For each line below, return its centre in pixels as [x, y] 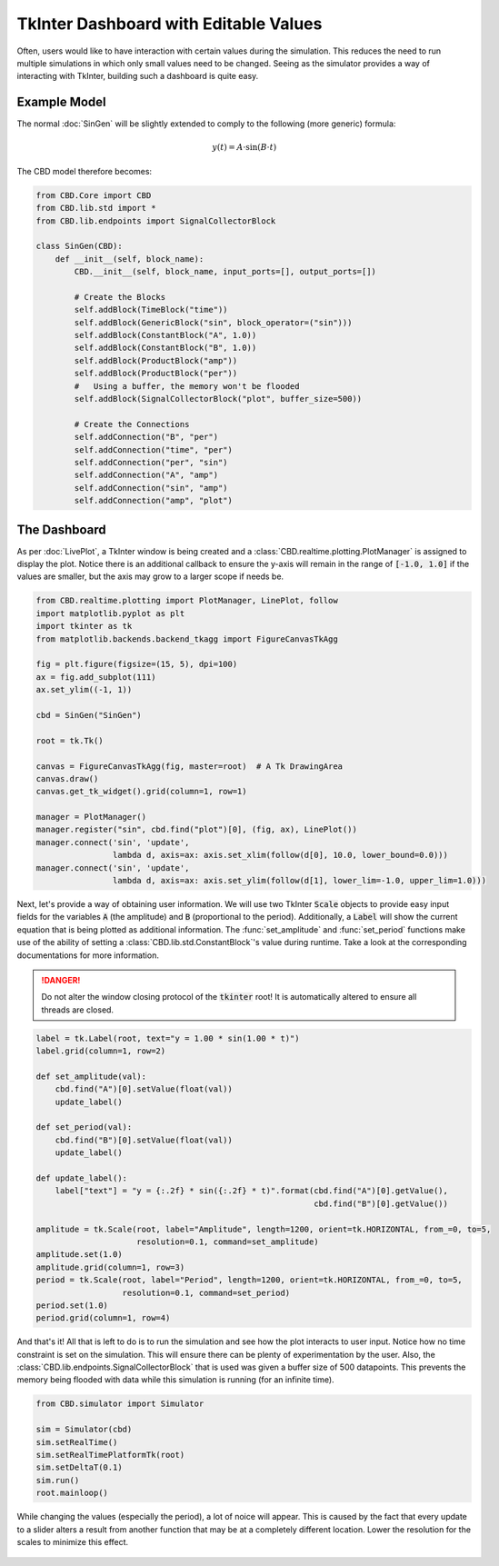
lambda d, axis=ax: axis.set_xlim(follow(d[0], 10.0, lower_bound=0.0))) [280, 855]
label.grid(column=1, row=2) [101, 1051]
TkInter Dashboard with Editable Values [170, 24]
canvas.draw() [67, 778]
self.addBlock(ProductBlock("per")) [156, 374]
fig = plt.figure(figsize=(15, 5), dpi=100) [137, 664]
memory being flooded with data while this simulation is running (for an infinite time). [176, 1380]
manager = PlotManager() [91, 817]
